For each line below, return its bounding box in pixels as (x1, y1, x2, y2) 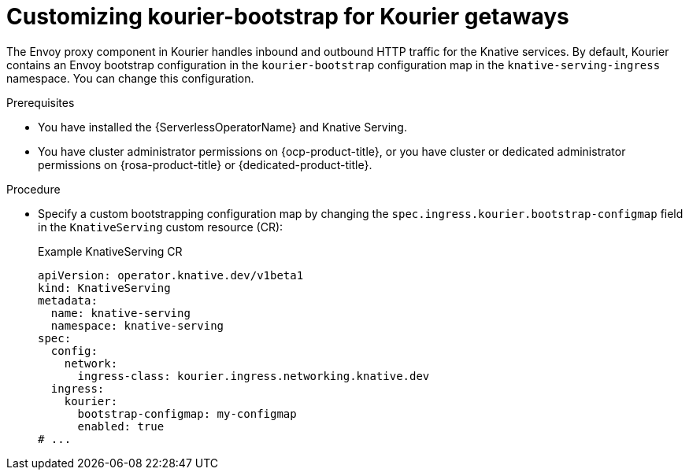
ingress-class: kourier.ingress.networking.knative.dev (77, 369, 430, 382)
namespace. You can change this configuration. (6, 71, 254, 85)
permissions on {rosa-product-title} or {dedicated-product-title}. (38, 157, 372, 172)
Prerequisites (6, 95, 75, 109)
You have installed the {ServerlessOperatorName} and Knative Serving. (38, 120, 407, 134)
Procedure (6, 182, 61, 196)
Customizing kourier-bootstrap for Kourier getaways (6, 3, 569, 30)
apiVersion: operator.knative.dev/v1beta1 (38, 268, 304, 282)
